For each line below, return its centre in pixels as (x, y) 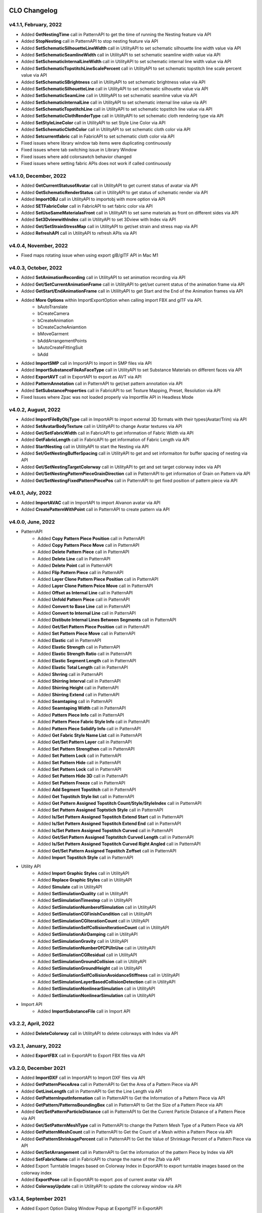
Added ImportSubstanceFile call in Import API (84, 1011)
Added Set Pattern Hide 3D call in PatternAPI (83, 776)
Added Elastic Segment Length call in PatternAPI (87, 660)
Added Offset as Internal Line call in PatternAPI (85, 592)
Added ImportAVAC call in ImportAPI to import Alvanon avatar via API (91, 503)
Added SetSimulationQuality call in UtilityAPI (83, 894)
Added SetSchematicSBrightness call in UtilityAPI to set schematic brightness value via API (113, 82)
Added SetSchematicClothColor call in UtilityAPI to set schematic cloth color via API (106, 130)
